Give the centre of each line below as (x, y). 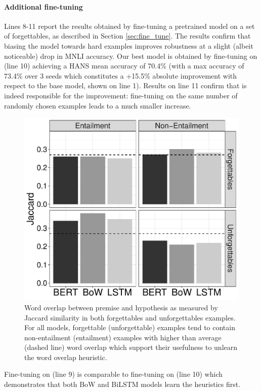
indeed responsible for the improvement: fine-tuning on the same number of (121, 95)
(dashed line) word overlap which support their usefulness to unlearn (131, 347)
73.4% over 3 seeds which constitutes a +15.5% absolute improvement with (121, 75)
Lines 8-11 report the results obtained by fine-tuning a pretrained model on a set (129, 26)
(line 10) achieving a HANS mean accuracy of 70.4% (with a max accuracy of (124, 66)
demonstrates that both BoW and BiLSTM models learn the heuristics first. (122, 384)
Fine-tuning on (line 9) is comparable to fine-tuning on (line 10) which (114, 374)
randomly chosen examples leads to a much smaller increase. (98, 105)
